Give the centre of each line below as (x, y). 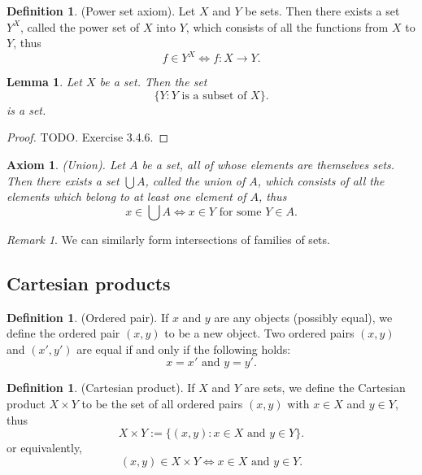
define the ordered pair (63, 333)
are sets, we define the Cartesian (325, 388)
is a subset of (214, 96)
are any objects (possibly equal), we (303, 317)
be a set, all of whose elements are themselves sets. (268, 165)
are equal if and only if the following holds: (184, 349)
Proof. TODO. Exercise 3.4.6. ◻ (88, 137)
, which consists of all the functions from (287, 26)
